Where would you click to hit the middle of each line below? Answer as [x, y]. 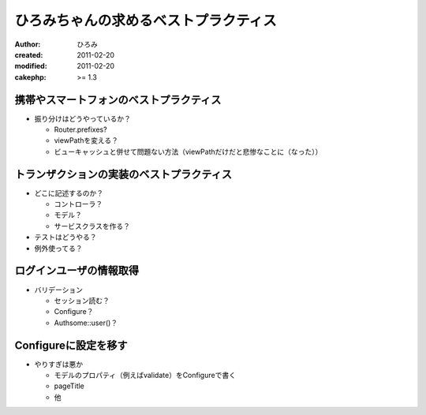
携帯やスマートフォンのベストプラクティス [118, 100]
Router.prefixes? [80, 129]
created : [29, 54]
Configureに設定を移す [71, 345]
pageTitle [69, 386]
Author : [28, 44]
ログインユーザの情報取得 [77, 271]
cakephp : [30, 77]
